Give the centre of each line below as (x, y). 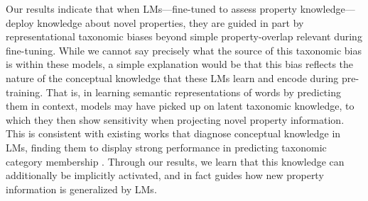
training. (25, 92)
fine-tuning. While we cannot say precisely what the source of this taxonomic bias (184, 50)
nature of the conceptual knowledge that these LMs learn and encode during (172, 77)
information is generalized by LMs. (81, 189)
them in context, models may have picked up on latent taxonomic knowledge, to (180, 106)
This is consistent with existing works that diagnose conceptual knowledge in (173, 133)
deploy (20, 22)
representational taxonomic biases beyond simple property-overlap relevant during (184, 36)
